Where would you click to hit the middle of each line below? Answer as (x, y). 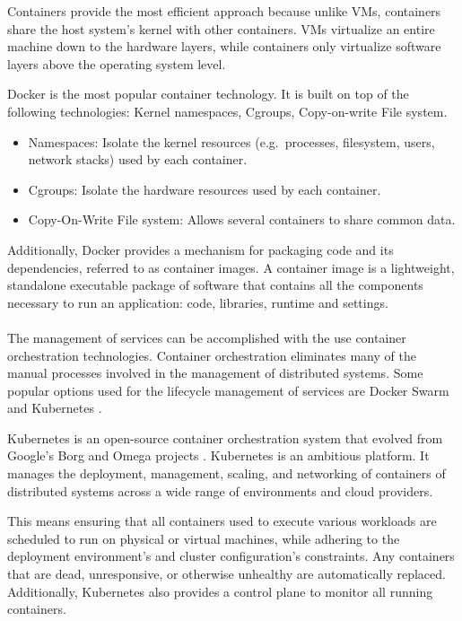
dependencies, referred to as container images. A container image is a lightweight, (231, 267)
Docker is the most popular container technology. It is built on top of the (208, 94)
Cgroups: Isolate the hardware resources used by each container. (205, 189)
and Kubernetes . (55, 408)
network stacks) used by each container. (138, 159)
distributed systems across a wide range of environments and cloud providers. (220, 490)
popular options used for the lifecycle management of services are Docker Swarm (228, 390)
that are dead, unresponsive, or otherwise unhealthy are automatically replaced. (227, 574)
